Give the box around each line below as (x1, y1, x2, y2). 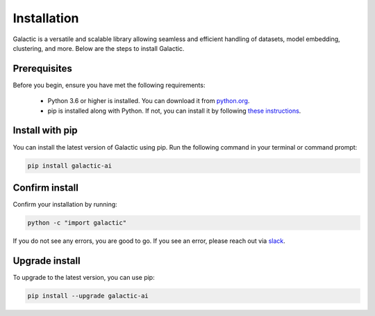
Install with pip (12, 125, 78, 136)
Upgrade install (12, 255, 81, 267)
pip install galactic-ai (27, 161, 112, 170)
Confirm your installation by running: (12, 200, 117, 209)
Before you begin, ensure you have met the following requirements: (12, 81, 206, 89)
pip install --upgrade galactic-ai (27, 292, 149, 299)
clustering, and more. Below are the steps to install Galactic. (12, 44, 185, 52)
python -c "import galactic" (27, 219, 127, 226)
